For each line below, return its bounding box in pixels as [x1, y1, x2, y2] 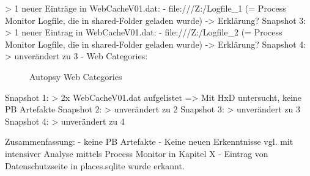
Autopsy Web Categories [29, 70, 122, 82]
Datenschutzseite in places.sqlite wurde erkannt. [5, 159, 185, 172]
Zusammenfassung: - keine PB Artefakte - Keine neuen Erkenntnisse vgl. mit [5, 135, 293, 148]
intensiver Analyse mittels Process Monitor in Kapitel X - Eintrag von [5, 147, 268, 159]
